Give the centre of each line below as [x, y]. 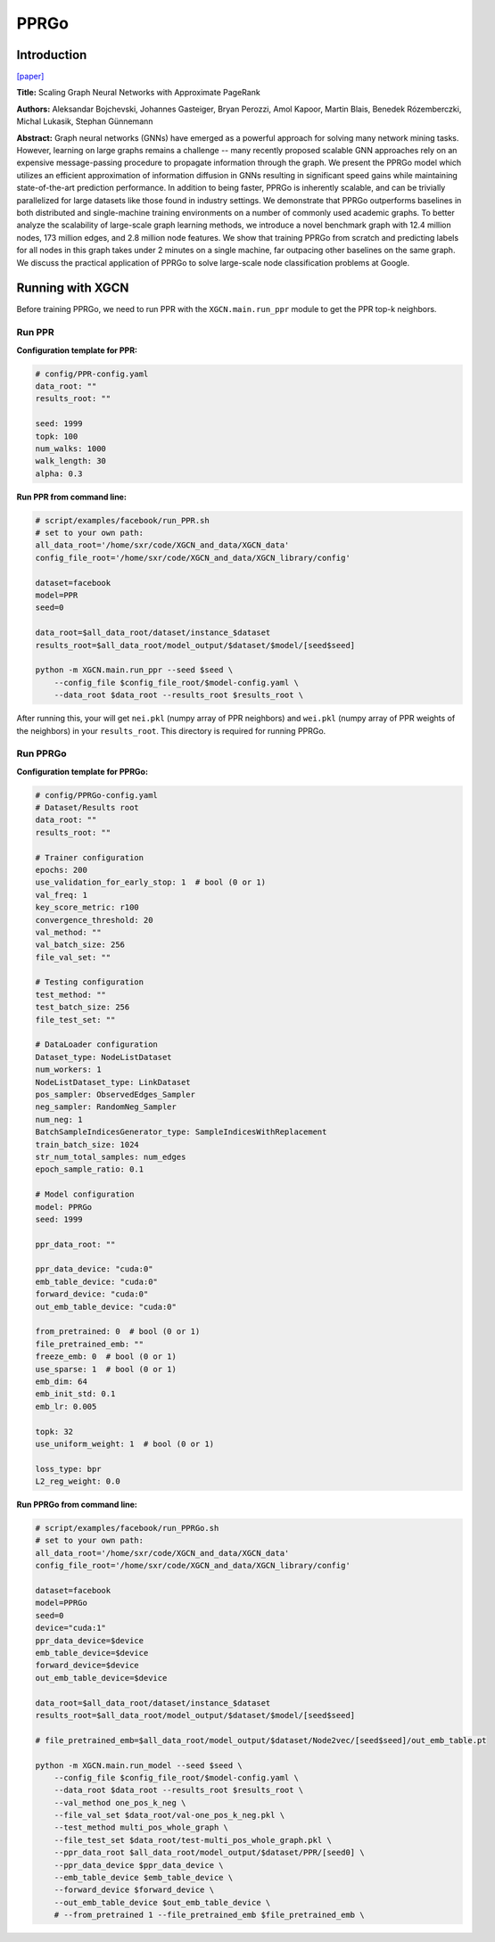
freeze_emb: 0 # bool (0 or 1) [106, 1357]
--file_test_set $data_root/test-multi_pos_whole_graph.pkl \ [193, 1840]
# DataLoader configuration [96, 1045]
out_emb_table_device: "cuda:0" [106, 1307]
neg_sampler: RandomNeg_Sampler [106, 1107]
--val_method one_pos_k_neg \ [120, 1802]
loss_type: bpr [68, 1469]
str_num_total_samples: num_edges [111, 1156]
